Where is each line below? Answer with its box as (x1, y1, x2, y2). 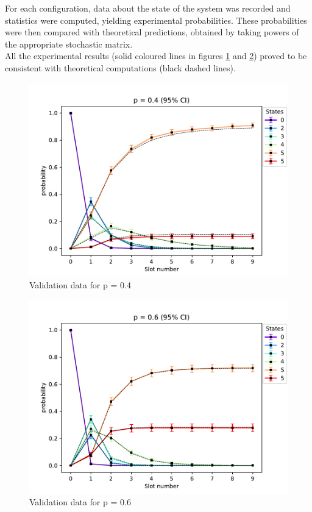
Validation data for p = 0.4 (29, 279, 131, 291)
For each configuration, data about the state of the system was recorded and (5, 2, 291, 14)
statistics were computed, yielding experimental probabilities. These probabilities (5, 13, 307, 26)
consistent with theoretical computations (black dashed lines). (5, 61, 236, 74)
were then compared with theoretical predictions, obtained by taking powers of (5, 26, 299, 38)
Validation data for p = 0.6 (29, 496, 131, 508)
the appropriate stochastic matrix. (5, 37, 133, 50)
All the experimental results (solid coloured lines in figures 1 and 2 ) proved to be (5, 49, 307, 62)
